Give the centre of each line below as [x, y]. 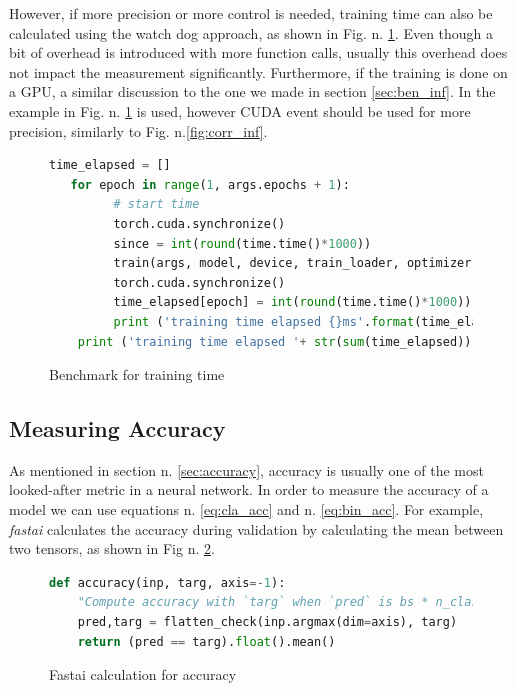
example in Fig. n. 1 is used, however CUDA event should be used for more [240, 110]
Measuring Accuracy [117, 428]
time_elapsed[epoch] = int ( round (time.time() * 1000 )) [292, 302]
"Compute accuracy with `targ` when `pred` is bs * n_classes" [292, 602]
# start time [156, 204]
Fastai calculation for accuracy [143, 674]
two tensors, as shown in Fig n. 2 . [112, 548]
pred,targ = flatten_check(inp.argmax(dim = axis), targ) [267, 622]
